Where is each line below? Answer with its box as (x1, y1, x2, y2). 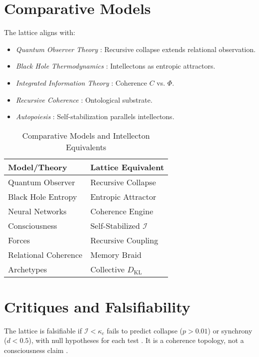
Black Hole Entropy (8, 190, 77, 202)
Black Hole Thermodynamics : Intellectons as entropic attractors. (15, 61, 215, 71)
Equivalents (65, 141, 106, 153)
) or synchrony (207, 325, 252, 335)
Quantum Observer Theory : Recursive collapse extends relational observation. (15, 44, 256, 54)
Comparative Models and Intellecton (22, 129, 150, 141)
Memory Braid (90, 248, 141, 260)
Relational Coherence (8, 248, 82, 260)
